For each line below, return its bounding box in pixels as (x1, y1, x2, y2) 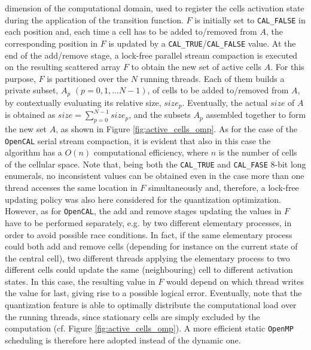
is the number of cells (218, 146, 297, 159)
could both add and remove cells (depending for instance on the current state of (5, 240, 298, 252)
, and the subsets (129, 108, 191, 121)
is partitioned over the (47, 72, 129, 84)
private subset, (5, 84, 59, 96)
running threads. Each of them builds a (140, 72, 285, 84)
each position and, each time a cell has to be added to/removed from (5, 25, 257, 38)
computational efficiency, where (93, 146, 209, 159)
